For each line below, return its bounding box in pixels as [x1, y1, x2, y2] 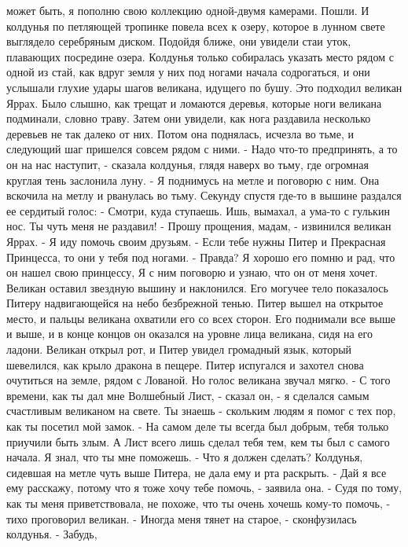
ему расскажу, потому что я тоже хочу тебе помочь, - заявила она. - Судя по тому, [6, 479, 402, 496]
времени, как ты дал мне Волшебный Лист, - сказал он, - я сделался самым [6, 387, 369, 403]
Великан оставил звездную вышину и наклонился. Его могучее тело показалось [6, 279, 388, 296]
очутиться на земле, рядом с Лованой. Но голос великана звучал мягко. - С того [6, 372, 391, 388]
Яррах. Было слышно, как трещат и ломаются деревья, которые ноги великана [6, 94, 382, 111]
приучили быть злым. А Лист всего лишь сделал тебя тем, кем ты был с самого [6, 433, 390, 450]
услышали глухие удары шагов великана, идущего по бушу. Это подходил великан [6, 79, 402, 95]
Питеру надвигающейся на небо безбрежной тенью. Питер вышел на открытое [6, 295, 384, 311]
